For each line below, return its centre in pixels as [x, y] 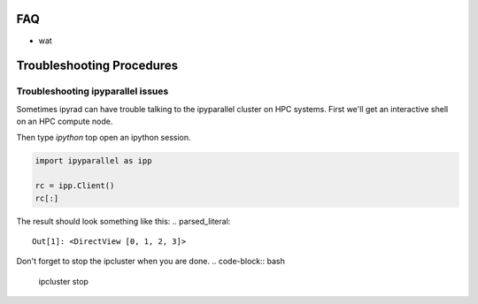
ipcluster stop [63, 281]
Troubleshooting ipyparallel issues [93, 91]
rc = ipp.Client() [75, 186]
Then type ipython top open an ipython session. [104, 138]
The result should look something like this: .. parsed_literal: [123, 221]
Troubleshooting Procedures [97, 66]
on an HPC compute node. [65, 122]
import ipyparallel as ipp [93, 161]
